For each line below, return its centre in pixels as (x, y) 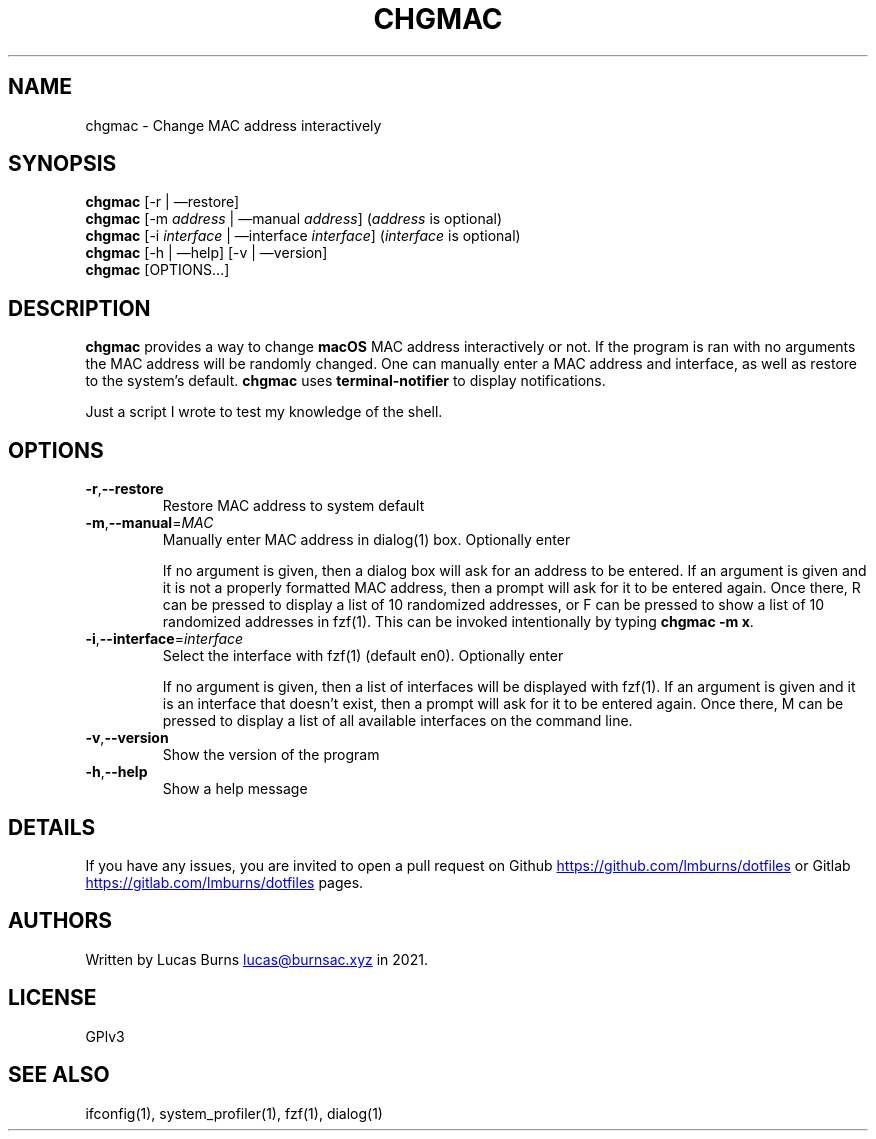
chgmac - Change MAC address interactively (233, 125)
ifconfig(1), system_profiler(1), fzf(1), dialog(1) (234, 1113)
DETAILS (52, 827)
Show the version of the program (271, 755)
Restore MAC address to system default (293, 506)
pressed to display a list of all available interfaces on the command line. (397, 721)
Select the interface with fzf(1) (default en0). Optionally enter (363, 656)
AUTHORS (60, 921)
